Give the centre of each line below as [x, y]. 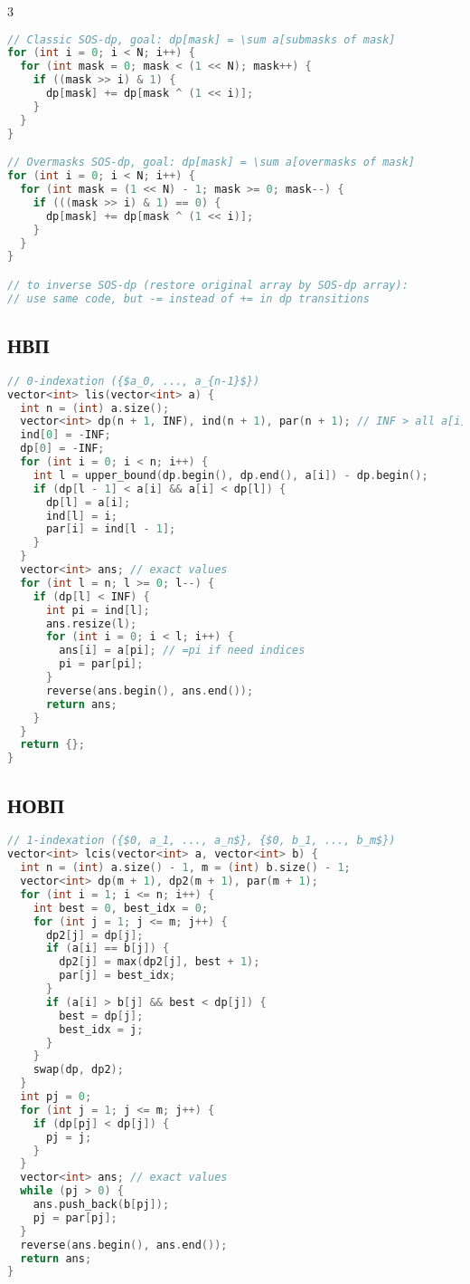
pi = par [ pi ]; [101, 664]
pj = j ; [69, 1137]
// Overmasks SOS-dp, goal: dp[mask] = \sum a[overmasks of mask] [211, 163]
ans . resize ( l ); [91, 623]
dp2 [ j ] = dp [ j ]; [94, 935]
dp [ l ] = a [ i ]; [88, 502]
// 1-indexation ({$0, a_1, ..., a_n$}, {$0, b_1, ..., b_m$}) [202, 841]
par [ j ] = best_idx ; [117, 976]
